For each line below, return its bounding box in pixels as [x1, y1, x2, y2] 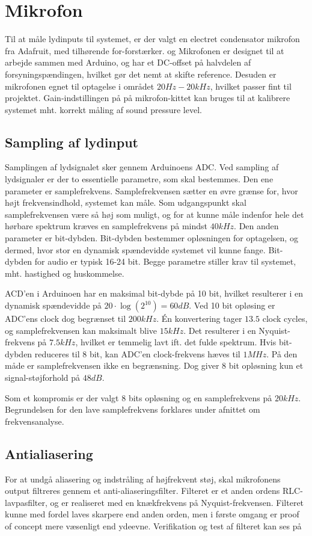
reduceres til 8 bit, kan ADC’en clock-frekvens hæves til [34, 347, 240, 360]
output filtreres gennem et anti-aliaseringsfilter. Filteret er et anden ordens [5, 484, 280, 497]
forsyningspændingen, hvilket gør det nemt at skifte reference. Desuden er [5, 67, 277, 80]
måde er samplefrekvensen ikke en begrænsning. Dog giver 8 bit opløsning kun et [5, 359, 304, 372]
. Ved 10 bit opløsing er [189, 299, 275, 312]
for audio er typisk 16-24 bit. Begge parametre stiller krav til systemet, [34, 255, 296, 268]
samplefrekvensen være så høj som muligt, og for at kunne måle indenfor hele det [5, 208, 304, 220]
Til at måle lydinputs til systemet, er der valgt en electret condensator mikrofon [5, 32, 300, 45]
